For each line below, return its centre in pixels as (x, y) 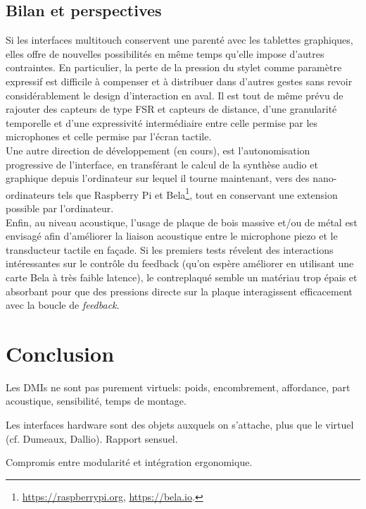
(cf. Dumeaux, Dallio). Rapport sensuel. (92, 438)
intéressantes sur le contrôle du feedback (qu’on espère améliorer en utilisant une (180, 263)
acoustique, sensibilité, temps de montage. (96, 401)
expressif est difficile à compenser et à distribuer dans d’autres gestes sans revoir (179, 81)
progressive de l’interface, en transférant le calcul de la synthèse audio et (162, 164)
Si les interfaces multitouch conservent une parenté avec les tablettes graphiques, (179, 40)
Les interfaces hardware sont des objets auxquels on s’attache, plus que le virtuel (180, 425)
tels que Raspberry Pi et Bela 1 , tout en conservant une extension (198, 193)
